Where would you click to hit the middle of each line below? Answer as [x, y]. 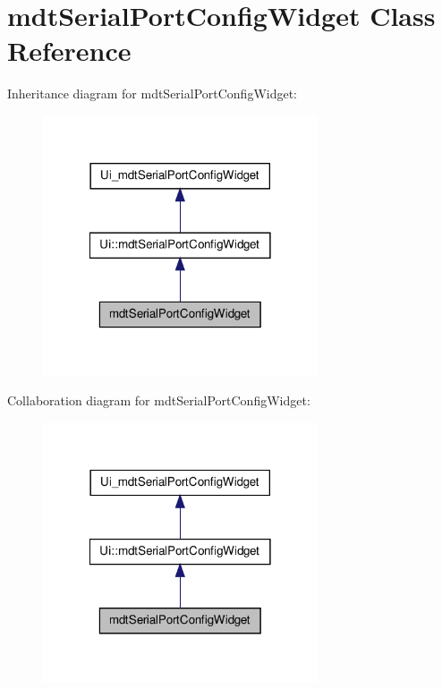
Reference [69, 51]
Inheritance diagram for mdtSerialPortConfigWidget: [153, 94]
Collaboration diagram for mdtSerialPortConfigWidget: [159, 400]
